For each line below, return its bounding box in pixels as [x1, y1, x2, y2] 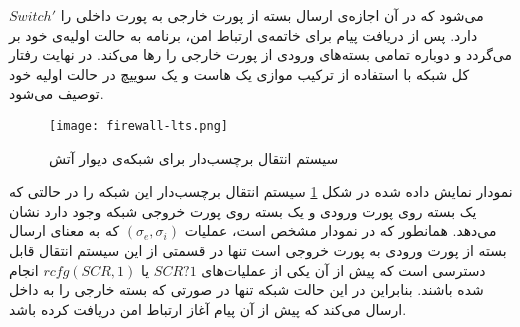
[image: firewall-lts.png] [49, 118, 228, 133]
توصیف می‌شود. [9, 83, 104, 104]
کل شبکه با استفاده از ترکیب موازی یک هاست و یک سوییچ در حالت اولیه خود [9, 63, 470, 84]
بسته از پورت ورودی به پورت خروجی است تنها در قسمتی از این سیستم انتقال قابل [9, 240, 507, 260]
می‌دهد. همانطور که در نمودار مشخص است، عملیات [184, 220, 497, 241]
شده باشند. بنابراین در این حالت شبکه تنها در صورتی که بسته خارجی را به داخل [9, 279, 484, 300]
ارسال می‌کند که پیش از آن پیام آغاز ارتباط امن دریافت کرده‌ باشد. [9, 298, 407, 319]
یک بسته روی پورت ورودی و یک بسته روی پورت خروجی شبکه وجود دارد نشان [9, 200, 477, 221]
